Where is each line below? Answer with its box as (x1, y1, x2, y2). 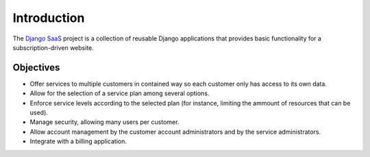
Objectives (12, 62, 60, 73)
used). (29, 108, 48, 117)
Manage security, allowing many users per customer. (29, 118, 180, 126)
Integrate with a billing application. (29, 137, 127, 145)
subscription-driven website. (12, 43, 94, 51)
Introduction (12, 10, 85, 25)
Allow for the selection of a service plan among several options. (29, 89, 210, 97)
